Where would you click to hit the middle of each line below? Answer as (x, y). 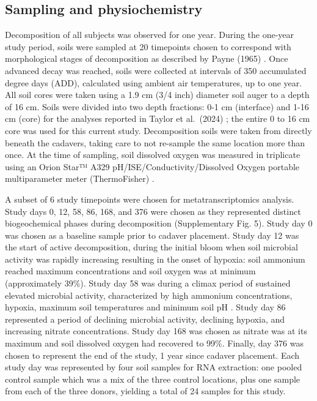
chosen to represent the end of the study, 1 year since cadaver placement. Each (152, 355)
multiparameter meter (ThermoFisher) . (80, 178)
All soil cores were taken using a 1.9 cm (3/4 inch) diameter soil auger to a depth (157, 95)
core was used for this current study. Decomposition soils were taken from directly (158, 130)
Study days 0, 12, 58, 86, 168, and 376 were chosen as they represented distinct (153, 211)
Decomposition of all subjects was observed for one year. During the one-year (150, 35)
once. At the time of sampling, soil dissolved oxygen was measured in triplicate (153, 155)
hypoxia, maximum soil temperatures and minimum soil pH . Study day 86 (145, 307)
